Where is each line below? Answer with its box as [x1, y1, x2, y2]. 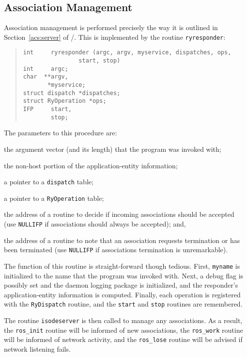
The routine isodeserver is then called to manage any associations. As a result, [4, 315, 243, 325]
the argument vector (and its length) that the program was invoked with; [4, 144, 221, 154]
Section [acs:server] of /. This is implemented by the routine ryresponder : [4, 32, 226, 42]
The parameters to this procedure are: [4, 128, 117, 138]
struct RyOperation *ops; [23, 97, 107, 105]
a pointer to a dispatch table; [4, 177, 93, 187]
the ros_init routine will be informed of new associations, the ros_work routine [4, 325, 243, 335]
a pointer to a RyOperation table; [4, 193, 104, 203]
